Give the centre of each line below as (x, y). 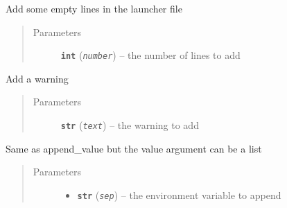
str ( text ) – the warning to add (130, 125)
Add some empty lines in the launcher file (94, 8)
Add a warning (37, 78)
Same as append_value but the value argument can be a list (134, 148)
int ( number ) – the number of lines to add (150, 55)
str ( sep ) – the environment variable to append (179, 194)
